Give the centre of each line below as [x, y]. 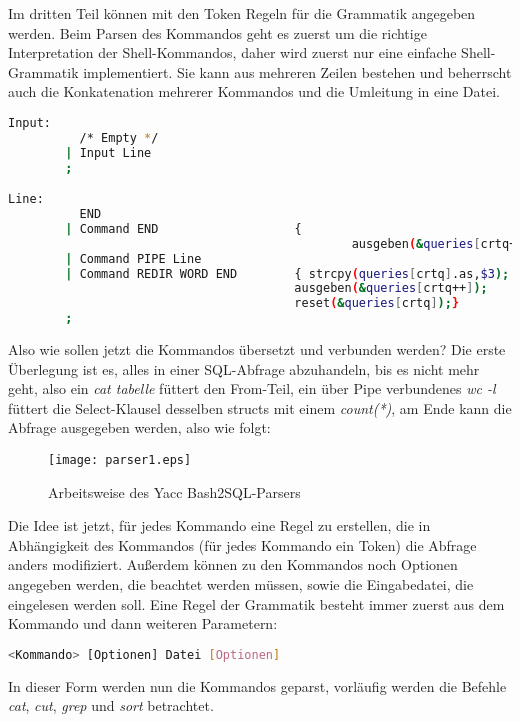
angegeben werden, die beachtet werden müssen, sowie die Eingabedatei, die [241, 584]
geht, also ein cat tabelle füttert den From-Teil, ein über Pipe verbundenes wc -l [252, 388]
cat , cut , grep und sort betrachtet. [111, 705]
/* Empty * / [119, 137]
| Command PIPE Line [133, 258]
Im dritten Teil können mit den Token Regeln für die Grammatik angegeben [242, 13]
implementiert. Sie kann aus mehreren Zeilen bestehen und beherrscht [297, 71]
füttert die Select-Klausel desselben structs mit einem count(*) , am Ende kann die [260, 407]
